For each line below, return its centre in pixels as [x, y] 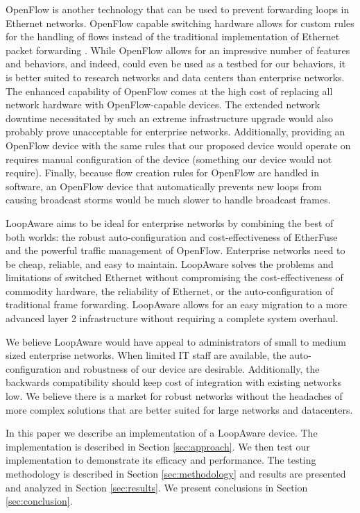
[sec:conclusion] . [39, 501]
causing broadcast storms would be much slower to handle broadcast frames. [168, 200]
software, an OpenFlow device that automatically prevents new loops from [164, 186]
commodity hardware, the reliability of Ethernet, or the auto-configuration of [170, 291]
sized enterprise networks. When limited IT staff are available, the [146, 355]
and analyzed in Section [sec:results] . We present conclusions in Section [157, 487]
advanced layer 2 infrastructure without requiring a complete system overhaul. [172, 318]
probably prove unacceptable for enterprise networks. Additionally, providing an [175, 132]
